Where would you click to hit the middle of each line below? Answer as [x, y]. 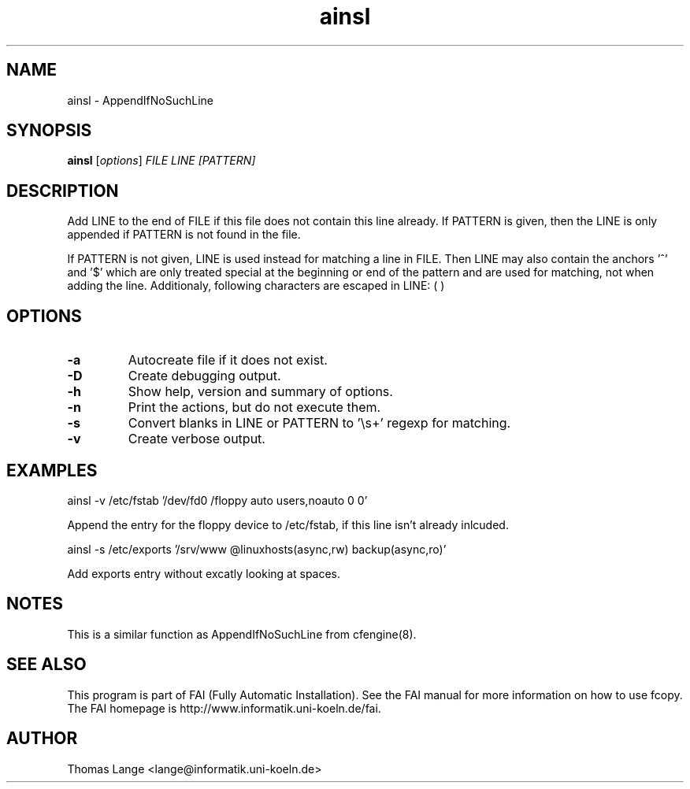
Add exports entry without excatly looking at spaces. [204, 573]
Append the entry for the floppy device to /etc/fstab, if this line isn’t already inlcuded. [288, 524]
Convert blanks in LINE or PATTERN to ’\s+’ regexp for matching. [319, 423]
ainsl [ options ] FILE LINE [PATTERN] [161, 161]
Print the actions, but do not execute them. [254, 407]
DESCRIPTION [63, 191]
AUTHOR [42, 739]
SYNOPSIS [49, 131]
